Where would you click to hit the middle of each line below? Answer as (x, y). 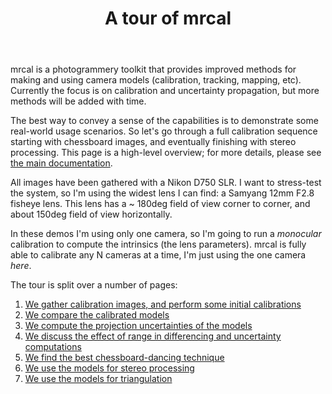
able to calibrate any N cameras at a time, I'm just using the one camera (158, 255)
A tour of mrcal (168, 18)
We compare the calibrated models (97, 315)
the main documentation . (61, 163)
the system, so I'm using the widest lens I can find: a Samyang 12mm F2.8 (162, 193)
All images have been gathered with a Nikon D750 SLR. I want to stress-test (166, 183)
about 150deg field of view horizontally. (91, 214)
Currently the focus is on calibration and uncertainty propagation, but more (165, 91)
